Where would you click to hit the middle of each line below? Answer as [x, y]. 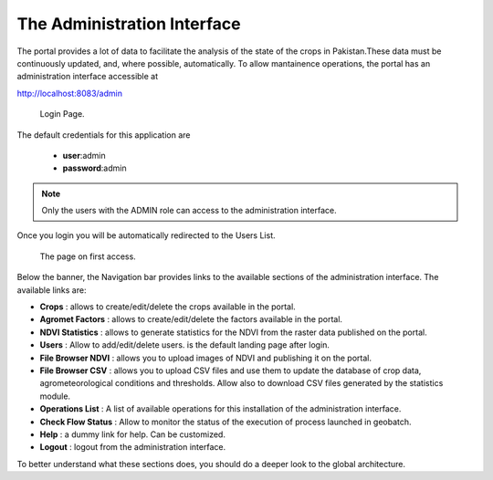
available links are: [52, 290]
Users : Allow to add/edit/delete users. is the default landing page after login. [185, 345]
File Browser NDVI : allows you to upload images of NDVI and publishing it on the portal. [205, 358]
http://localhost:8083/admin [70, 93]
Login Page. [63, 114]
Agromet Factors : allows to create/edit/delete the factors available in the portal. [191, 319]
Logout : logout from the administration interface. [133, 447]
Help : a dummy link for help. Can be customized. [132, 434]
